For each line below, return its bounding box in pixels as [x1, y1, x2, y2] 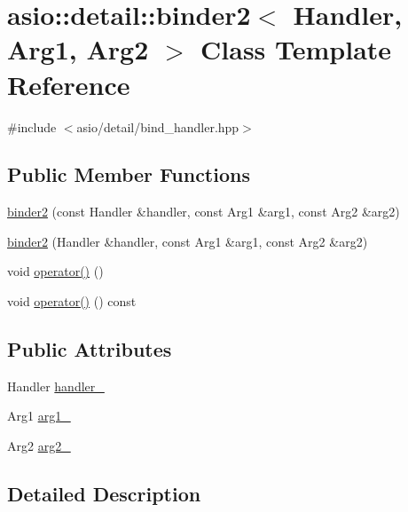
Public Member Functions [7, 161, 250, 188]
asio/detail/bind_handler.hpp [76, 117, 239, 136]
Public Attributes [7, 335, 172, 363]
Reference [7, 66, 130, 102]
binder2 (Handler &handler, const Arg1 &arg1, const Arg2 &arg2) [7, 232, 368, 250]
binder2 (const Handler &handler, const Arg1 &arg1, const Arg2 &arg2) [7, 202, 400, 221]
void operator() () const [7, 292, 137, 311]
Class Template [200, 31, 392, 67]
